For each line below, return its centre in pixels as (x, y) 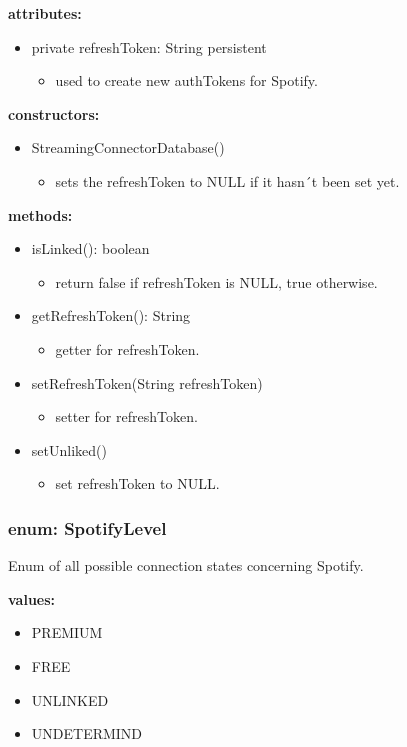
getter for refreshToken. (127, 348)
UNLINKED (70, 699)
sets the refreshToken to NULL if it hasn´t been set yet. (227, 180)
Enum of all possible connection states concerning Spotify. (186, 565)
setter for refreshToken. (126, 416)
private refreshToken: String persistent (149, 46)
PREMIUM (67, 632)
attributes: (45, 13)
